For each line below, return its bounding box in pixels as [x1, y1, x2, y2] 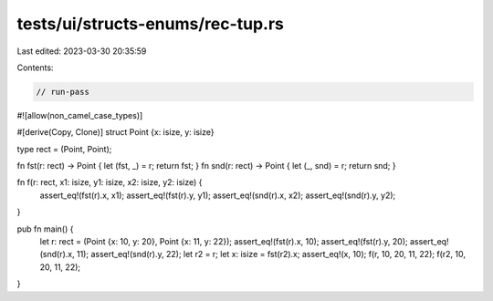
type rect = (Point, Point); [16, 143, 112, 154]
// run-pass [36, 87, 90, 97]
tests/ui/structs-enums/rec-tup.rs [16, 14, 285, 34]
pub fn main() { [16, 223, 74, 234]
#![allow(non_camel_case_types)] [16, 109, 143, 120]
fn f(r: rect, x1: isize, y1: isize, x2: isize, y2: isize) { [16, 177, 203, 188]
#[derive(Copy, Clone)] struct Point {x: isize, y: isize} [16, 127, 215, 138]
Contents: [16, 62, 54, 73]
